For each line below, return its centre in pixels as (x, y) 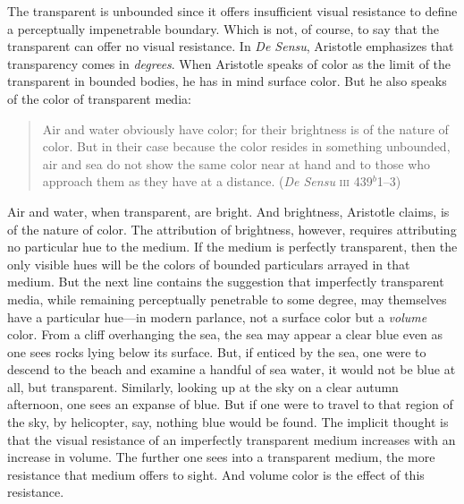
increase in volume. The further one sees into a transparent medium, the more (221, 457)
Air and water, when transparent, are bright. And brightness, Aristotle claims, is (228, 211)
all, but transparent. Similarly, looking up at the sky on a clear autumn (203, 386)
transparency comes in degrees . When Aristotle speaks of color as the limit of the (229, 63)
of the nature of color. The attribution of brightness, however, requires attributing (232, 229)
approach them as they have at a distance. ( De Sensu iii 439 (207, 181)
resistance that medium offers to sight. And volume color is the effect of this (216, 474)
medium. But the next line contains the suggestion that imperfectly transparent (226, 282)
